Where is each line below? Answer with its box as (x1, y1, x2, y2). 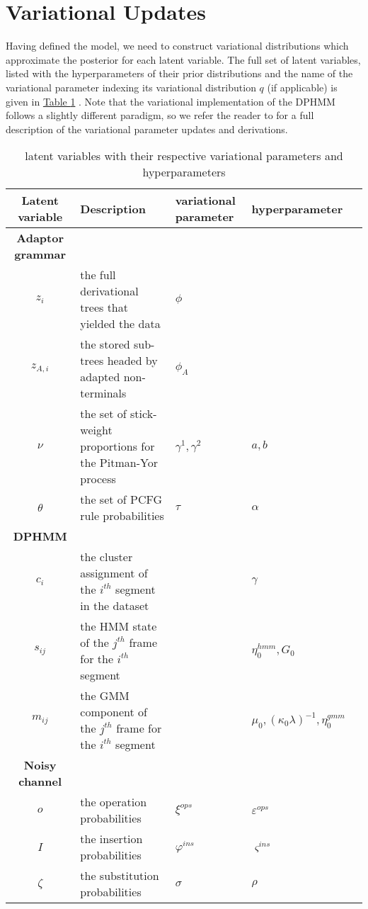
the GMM (80, 687, 130, 704)
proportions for (80, 438, 155, 455)
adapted (80, 368, 120, 385)
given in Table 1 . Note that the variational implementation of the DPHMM (6, 94, 335, 108)
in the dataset (80, 597, 149, 614)
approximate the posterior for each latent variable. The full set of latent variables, (6, 52, 361, 67)
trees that (80, 299, 128, 316)
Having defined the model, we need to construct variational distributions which (6, 38, 349, 53)
